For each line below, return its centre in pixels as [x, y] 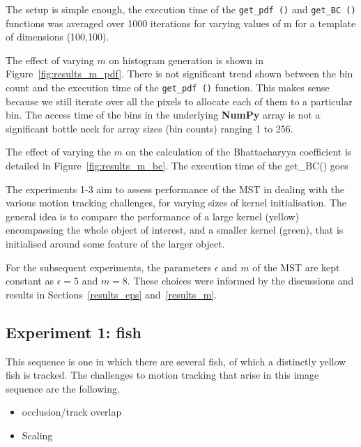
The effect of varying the [58, 152]
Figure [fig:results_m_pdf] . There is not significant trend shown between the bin [179, 74]
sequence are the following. [63, 388]
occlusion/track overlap [72, 412]
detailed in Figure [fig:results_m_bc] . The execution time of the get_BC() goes [177, 166]
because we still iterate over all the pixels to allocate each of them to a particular [179, 101]
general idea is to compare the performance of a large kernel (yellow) [153, 216]
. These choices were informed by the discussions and [240, 281]
